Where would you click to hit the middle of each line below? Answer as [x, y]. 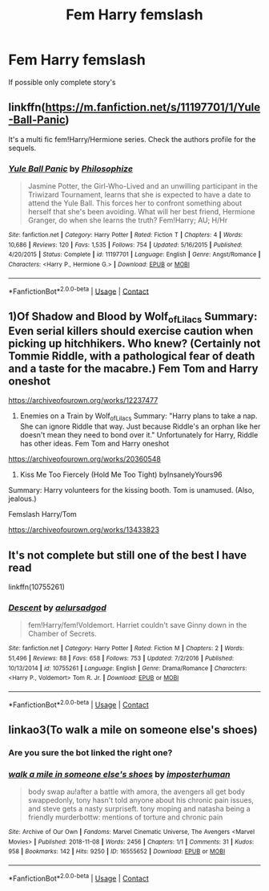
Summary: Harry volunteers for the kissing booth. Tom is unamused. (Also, [131, 490]
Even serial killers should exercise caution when [131, 331]
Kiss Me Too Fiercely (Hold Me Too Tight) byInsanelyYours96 [121, 474]
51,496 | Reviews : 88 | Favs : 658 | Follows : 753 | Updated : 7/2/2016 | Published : [121, 658]
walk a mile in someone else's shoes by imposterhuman [119, 774]
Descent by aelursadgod [57, 608]
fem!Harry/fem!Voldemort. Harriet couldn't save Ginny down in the [137, 625]
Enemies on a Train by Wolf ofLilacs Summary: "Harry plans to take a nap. [139, 417]
